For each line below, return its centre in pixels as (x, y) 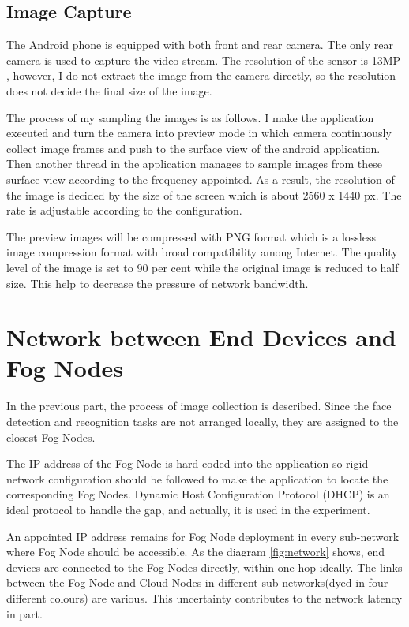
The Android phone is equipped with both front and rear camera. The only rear (200, 45)
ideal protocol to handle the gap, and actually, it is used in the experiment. (188, 509)
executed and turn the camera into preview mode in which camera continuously (199, 133)
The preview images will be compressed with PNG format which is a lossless (191, 236)
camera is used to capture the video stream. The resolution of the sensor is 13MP (204, 60)
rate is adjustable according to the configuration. (124, 210)
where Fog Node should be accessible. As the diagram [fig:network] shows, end (196, 552)
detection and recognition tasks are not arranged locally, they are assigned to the (203, 422)
